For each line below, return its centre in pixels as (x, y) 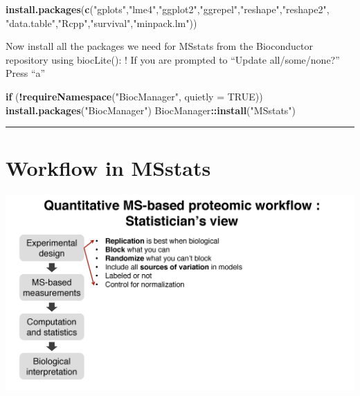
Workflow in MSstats (108, 168)
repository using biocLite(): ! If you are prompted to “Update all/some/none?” (173, 59)
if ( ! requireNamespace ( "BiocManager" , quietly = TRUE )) (134, 96)
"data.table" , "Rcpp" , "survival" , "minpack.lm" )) (101, 22)
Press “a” (26, 73)
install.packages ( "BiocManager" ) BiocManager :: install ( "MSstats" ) (151, 110)
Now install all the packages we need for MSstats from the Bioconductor (159, 46)
